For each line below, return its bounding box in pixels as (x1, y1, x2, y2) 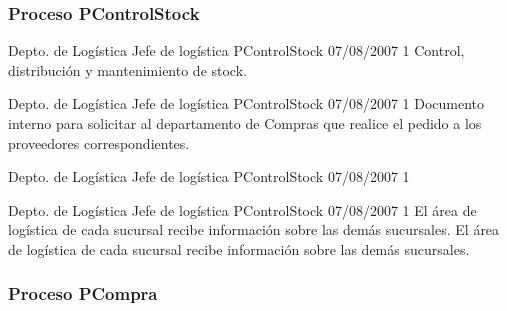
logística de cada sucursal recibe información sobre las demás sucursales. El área (8, 219, 500, 240)
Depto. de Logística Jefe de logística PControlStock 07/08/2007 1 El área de (8, 199, 477, 220)
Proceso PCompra (8, 281, 158, 306)
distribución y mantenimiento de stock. (8, 59, 247, 80)
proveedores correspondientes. (8, 132, 190, 153)
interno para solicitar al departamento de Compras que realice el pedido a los (8, 113, 482, 133)
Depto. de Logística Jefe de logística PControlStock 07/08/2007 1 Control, (8, 40, 465, 61)
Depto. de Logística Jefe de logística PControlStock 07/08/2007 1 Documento (8, 93, 485, 114)
